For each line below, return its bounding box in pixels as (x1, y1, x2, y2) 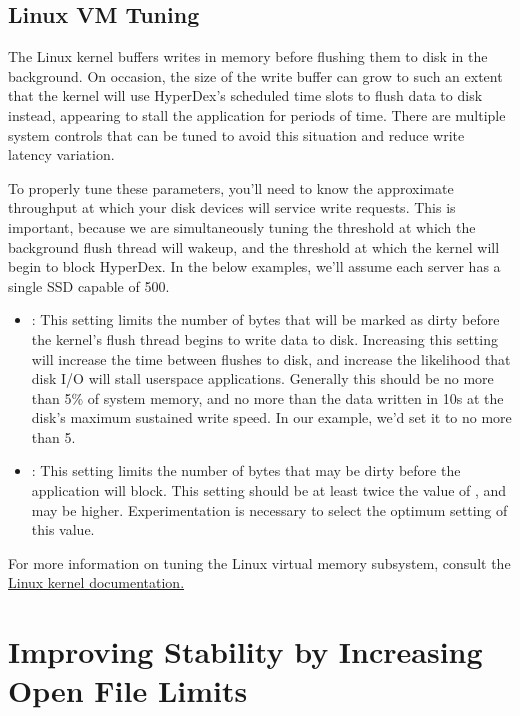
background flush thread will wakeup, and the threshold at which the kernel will (8, 236, 500, 257)
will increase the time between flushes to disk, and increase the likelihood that (31, 348, 511, 369)
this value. (31, 519, 95, 540)
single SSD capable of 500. (8, 275, 170, 296)
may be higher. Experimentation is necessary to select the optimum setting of (31, 499, 508, 520)
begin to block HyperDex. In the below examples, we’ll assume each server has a (8, 256, 501, 277)
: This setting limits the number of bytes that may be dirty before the (31, 460, 461, 481)
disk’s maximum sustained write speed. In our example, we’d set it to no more (31, 407, 512, 428)
